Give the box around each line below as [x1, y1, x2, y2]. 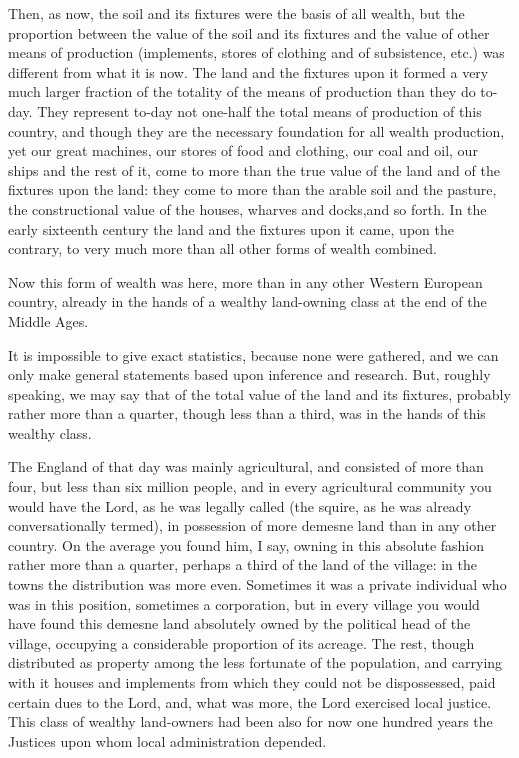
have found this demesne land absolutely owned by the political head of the [8, 613, 471, 634]
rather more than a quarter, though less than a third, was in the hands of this [8, 403, 486, 424]
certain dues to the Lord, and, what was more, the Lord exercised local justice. [8, 691, 492, 712]
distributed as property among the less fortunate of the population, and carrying [8, 652, 503, 673]
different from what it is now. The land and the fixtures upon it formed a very [8, 61, 489, 82]
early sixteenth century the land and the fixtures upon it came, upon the [8, 218, 454, 239]
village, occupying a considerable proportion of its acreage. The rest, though [8, 632, 475, 653]
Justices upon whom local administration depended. [8, 730, 327, 751]
